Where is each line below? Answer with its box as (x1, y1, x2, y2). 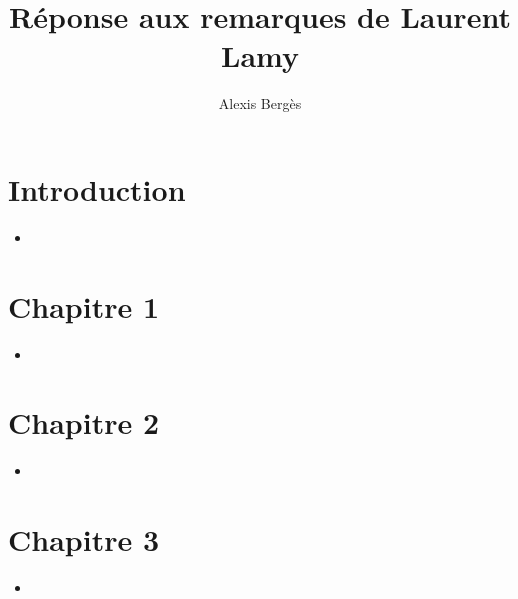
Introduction (8, 168, 186, 209)
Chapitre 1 (8, 285, 160, 326)
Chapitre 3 (8, 519, 160, 560)
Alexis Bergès (218, 93, 302, 114)
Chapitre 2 (8, 402, 160, 443)
